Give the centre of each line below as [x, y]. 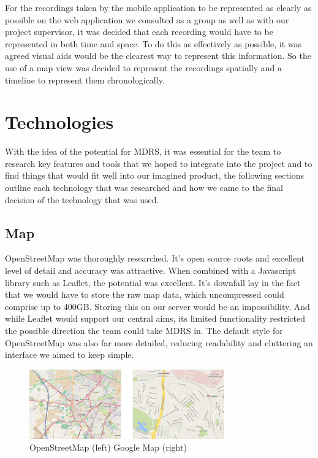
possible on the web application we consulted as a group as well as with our [147, 19]
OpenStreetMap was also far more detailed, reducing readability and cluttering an [159, 342]
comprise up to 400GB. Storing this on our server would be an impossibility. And [157, 306]
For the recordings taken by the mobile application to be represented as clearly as [158, 7]
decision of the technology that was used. [82, 199]
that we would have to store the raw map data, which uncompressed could [145, 294]
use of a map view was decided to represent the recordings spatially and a [144, 67]
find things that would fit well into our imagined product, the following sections [155, 175]
